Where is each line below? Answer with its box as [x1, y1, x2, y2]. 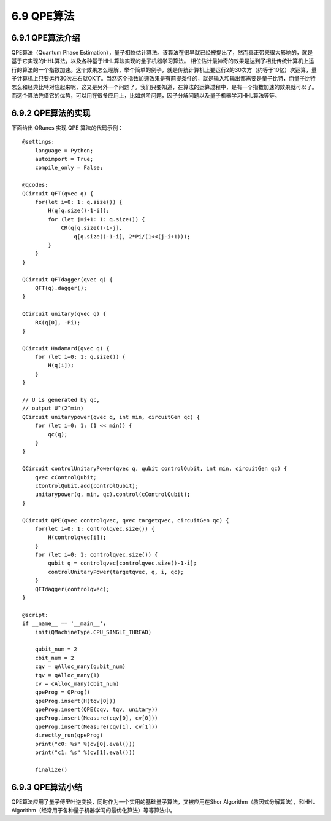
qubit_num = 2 [34, 646, 78, 653]
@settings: [22, 138, 55, 146]
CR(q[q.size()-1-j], [61, 224, 123, 232]
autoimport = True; [34, 155, 94, 163]
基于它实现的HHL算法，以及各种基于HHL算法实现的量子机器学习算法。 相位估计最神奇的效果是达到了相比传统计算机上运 [11, 57, 314, 65]
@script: [22, 611, 48, 618]
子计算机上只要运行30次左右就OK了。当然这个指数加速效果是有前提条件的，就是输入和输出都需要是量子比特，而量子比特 [11, 74, 316, 82]
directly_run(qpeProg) [34, 732, 104, 739]
